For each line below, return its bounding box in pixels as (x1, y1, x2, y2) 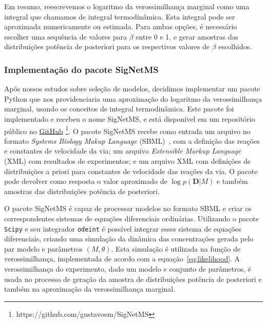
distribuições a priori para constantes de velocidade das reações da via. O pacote (4, 165, 258, 176)
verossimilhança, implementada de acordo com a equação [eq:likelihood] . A (4, 253, 240, 264)
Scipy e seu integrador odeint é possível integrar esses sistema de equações (4, 223, 241, 234)
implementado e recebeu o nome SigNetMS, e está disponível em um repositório (4, 113, 255, 124)
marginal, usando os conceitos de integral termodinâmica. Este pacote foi (4, 103, 234, 114)
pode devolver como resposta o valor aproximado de (4, 176, 167, 186)
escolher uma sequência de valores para (4, 31, 127, 42)
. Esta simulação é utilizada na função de (111, 243, 241, 254)
